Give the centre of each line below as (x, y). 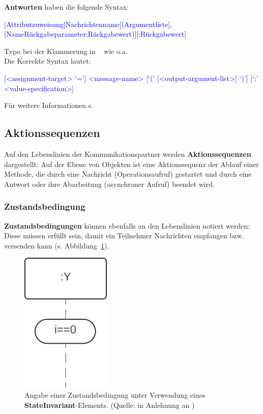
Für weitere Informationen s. (49, 105)
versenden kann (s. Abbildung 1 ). (57, 245)
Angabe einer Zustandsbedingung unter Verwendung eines (115, 394)
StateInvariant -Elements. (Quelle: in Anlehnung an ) (110, 405)
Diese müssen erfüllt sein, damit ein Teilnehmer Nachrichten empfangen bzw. (124, 236)
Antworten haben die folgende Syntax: (66, 7)
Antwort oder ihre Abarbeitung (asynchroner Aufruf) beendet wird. (109, 184)
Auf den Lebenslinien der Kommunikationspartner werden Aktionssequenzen (128, 154)
